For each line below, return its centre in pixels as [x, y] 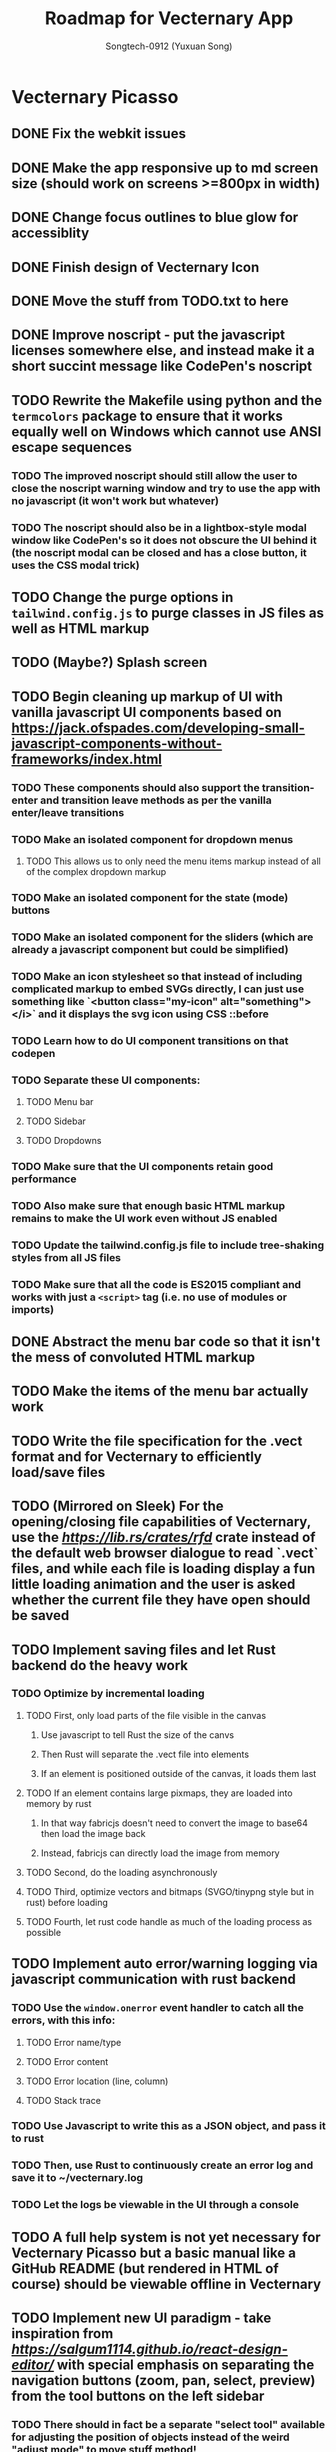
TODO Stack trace [63, 2100]
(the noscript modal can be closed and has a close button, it [159, 552]
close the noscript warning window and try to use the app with [166, 488]
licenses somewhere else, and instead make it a [163, 350]
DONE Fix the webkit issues [98, 133]
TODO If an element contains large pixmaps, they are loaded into [159, 1793]
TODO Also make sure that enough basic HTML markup [148, 1205]
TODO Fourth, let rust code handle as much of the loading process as [169, 1921]
